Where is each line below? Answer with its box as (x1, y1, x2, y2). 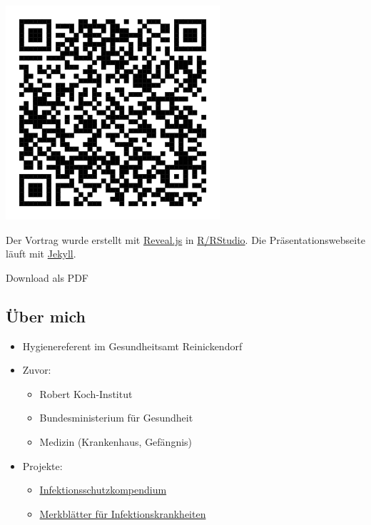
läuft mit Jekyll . (6, 246, 76, 261)
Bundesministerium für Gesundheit (39, 410, 193, 425)
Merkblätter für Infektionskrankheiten (39, 506, 206, 521)
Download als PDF (6, 270, 88, 285)
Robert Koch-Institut (39, 386, 133, 401)
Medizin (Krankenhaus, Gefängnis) (39, 434, 193, 449)
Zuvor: (22, 362, 51, 377)
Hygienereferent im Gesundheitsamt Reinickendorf (22, 338, 243, 353)
